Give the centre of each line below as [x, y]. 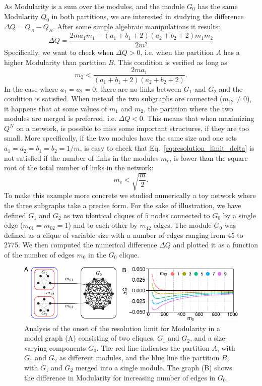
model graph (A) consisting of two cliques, [90, 338]
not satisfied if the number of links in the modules [81, 157]
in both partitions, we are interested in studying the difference [148, 16]
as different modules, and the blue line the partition [139, 358]
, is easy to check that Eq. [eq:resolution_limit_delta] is [167, 148]
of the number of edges [39, 254]
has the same [218, 6]
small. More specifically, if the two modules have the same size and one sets [121, 138]
